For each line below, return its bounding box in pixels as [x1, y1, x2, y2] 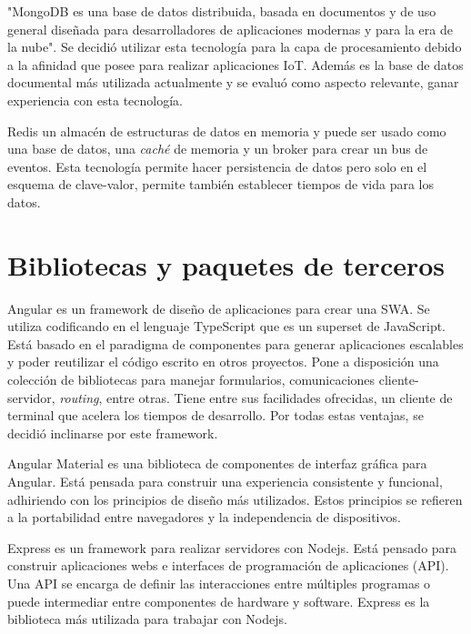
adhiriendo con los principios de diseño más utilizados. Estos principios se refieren [7, 489, 463, 508]
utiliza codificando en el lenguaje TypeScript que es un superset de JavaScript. [7, 317, 446, 336]
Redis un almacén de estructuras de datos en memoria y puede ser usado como [7, 121, 446, 140]
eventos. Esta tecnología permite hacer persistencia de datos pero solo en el [7, 156, 427, 176]
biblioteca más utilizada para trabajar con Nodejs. [7, 609, 287, 629]
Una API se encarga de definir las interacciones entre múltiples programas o [7, 573, 431, 592]
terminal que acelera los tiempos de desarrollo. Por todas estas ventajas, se [7, 406, 424, 425]
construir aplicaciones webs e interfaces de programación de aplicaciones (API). [7, 556, 449, 575]
